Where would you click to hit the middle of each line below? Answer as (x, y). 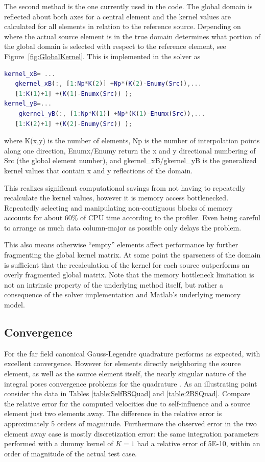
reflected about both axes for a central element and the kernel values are (118, 16)
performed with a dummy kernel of (59, 443)
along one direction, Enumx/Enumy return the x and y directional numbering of (130, 150)
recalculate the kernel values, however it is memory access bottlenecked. (116, 198)
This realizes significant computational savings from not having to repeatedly (125, 187)
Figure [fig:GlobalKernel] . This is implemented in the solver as (102, 56)
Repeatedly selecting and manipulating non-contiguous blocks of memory (118, 207)
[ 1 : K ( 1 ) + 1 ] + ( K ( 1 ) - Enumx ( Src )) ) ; (74, 94)
